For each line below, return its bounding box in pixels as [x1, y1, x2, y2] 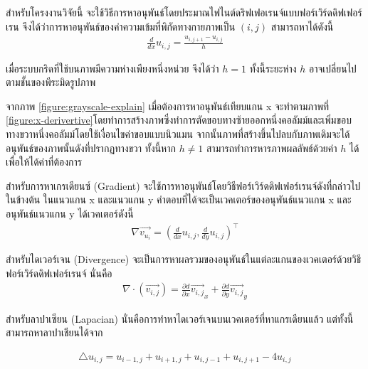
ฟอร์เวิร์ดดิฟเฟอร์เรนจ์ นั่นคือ [6, 265, 112, 280]
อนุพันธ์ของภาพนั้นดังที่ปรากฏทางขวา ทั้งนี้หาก [6, 140, 176, 155]
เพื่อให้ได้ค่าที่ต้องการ [6, 154, 82, 169]
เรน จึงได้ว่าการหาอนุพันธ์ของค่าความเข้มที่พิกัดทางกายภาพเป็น [6, 18, 236, 33]
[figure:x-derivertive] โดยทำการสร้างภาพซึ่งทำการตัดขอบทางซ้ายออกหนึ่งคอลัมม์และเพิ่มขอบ [6, 112, 352, 127]
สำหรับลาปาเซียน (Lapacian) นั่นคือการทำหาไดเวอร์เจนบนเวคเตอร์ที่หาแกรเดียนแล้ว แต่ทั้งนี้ [6, 311, 354, 326]
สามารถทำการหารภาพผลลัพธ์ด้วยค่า [206, 140, 337, 155]
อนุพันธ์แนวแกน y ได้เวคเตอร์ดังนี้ [6, 205, 134, 220]
